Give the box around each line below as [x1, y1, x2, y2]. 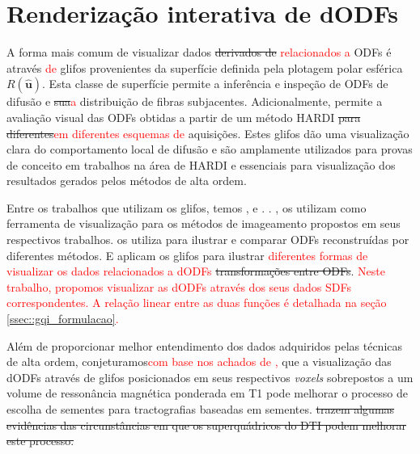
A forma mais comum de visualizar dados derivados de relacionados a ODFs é [6, 44, 392, 61]
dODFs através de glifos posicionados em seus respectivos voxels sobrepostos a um [6, 368, 414, 385]
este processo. [6, 432, 74, 449]
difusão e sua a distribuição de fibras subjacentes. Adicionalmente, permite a [6, 93, 383, 110]
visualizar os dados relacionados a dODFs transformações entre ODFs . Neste [6, 263, 385, 280]
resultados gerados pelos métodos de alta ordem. [6, 172, 247, 189]
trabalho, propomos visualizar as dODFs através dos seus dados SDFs [6, 278, 351, 295]
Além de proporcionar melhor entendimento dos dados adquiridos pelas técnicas [6, 337, 403, 354]
